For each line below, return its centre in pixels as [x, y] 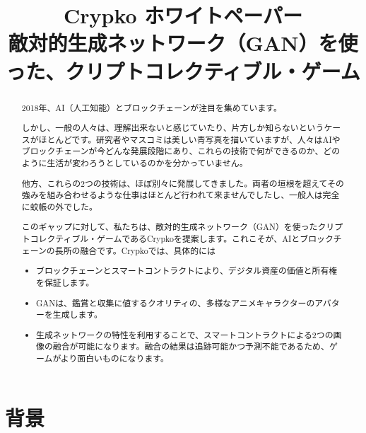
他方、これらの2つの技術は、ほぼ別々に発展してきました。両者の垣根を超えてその [183, 183]
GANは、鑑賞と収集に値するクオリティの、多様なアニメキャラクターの [176, 302]
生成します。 [77, 314]
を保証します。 [65, 282]
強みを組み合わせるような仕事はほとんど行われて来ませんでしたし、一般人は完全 [181, 195]
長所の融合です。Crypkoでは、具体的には [135, 250]
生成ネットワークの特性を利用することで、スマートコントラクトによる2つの [185, 334]
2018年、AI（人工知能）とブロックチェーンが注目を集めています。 [152, 107]
